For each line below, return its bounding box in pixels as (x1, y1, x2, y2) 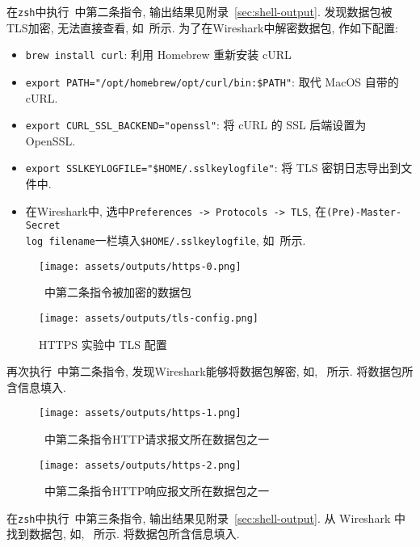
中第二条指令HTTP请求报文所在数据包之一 (44, 430, 270, 447)
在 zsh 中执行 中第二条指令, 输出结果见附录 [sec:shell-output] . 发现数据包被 (6, 3, 393, 19)
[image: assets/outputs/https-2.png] (39, 459, 241, 471)
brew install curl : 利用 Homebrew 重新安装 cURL (25, 46, 292, 63)
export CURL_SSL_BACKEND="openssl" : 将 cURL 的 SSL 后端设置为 (25, 116, 367, 133)
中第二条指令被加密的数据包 (44, 284, 191, 301)
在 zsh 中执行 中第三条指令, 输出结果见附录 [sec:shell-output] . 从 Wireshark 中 (6, 509, 405, 526)
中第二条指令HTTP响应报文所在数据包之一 (44, 482, 270, 499)
